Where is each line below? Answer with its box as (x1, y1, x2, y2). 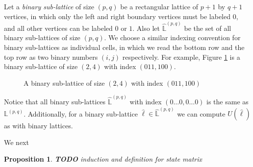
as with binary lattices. (4, 120, 73, 131)
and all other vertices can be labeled (4, 23, 113, 33)
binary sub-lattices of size (4, 32, 80, 43)
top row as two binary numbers (4, 51, 98, 62)
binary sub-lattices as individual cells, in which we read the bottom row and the (4, 42, 245, 52)
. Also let (132, 23, 160, 33)
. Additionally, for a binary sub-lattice (24, 108, 138, 119)
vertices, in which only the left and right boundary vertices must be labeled (4, 11, 231, 21)
